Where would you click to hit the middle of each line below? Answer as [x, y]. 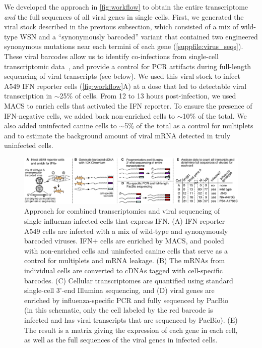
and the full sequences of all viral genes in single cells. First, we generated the [124, 16]
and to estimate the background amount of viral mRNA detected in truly [117, 135]
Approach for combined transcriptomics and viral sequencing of [122, 211]
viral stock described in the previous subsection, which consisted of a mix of [121, 27]
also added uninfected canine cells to [60, 126]
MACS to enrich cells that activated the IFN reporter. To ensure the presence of [128, 105]
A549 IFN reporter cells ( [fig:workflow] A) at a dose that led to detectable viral [125, 86]
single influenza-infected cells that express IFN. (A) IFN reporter [125, 221]
